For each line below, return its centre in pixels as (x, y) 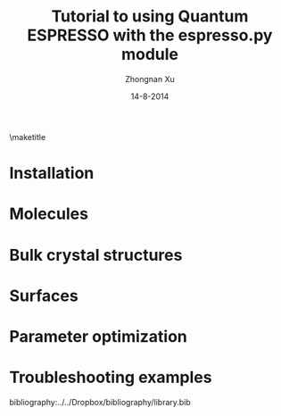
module (150, 54)
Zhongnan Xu (150, 79)
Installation (52, 174)
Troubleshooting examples (111, 378)
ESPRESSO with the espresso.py (150, 35)
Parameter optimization (98, 336)
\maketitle (28, 137)
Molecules (49, 214)
